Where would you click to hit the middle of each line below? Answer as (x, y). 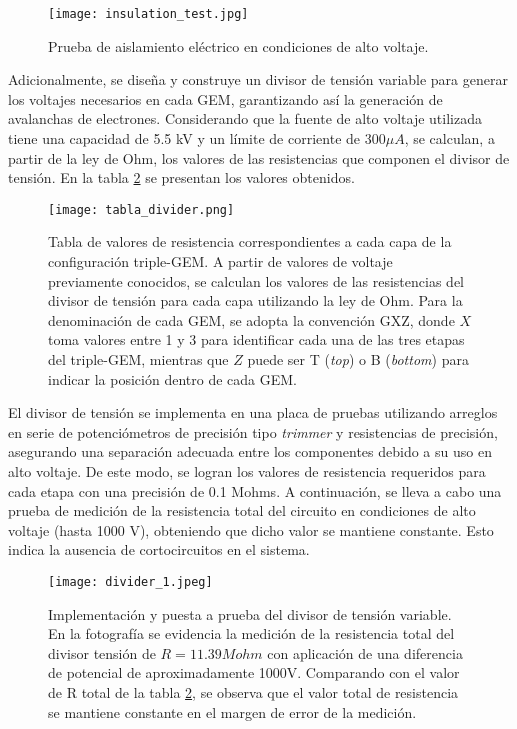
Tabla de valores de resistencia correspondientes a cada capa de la (250, 241)
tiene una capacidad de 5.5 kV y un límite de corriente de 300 (197, 138)
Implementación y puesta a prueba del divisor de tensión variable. (250, 613)
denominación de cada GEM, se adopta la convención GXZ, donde (251, 319)
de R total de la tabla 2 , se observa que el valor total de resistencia (253, 692)
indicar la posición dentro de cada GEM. (172, 378)
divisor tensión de (102, 652)
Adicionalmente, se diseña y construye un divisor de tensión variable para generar (258, 79)
